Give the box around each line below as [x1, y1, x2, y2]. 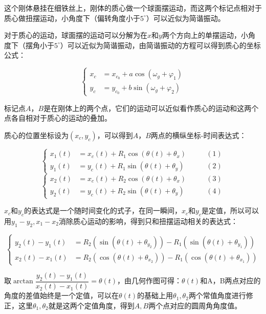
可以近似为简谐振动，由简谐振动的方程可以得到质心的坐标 [67, 39, 261, 50]
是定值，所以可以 [201, 205, 259, 216]
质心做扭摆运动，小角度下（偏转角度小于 [4, 12, 140, 23]
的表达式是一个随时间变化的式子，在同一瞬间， [24, 205, 182, 216]
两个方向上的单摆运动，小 [162, 30, 248, 40]
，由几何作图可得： [117, 275, 182, 286]
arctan [13, 278, 33, 285]
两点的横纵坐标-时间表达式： [150, 129, 247, 140]
